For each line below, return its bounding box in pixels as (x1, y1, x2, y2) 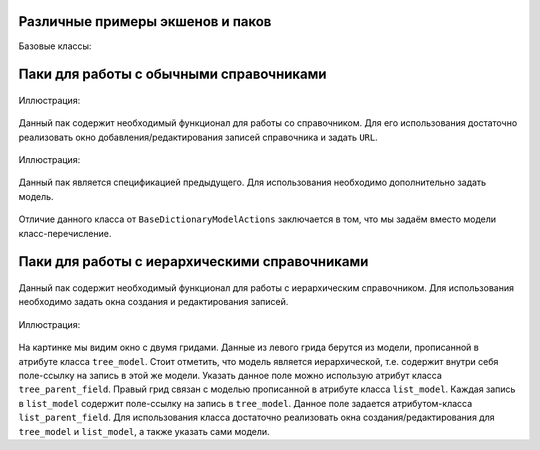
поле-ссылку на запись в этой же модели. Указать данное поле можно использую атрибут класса (18, 370, 442, 382)
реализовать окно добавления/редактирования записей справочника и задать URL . (18, 131, 379, 143)
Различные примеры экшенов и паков (18, 13, 272, 30)
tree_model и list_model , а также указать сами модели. (18, 425, 270, 437)
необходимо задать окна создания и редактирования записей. (18, 296, 289, 308)
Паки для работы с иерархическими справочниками (18, 253, 369, 270)
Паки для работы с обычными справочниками (18, 66, 327, 83)
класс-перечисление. (18, 227, 112, 239)
